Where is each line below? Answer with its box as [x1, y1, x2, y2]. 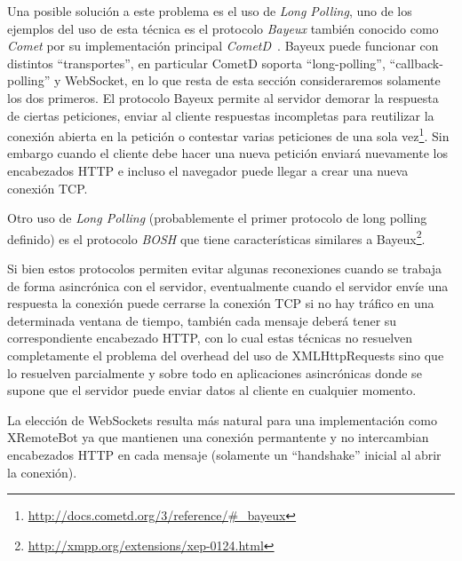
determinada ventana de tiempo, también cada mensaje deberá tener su [7, 311, 397, 329]
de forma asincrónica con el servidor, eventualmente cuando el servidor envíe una [7, 276, 449, 295]
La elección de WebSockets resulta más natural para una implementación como [7, 410, 437, 429]
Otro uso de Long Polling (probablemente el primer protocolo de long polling [7, 209, 427, 227]
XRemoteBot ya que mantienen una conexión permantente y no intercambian [7, 428, 429, 446]
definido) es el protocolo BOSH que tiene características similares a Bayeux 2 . [7, 226, 426, 248]
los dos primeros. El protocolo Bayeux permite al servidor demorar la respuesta [7, 88, 439, 107]
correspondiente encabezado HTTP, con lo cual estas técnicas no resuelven [7, 328, 413, 347]
